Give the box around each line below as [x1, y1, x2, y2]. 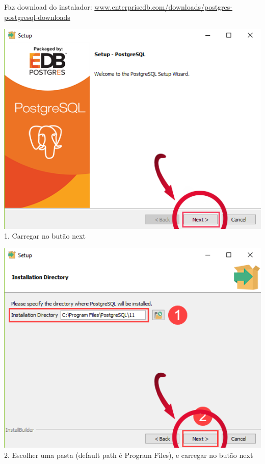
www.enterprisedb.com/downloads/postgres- [94, 2, 232, 12]
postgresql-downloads [4, 11, 70, 22]
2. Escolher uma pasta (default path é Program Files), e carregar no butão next [4, 449, 253, 460]
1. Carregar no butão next [4, 230, 86, 241]
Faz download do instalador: [4, 2, 92, 12]
